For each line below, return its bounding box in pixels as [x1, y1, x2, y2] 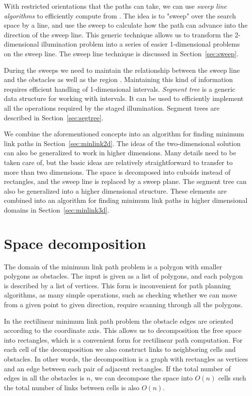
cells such [218, 373, 246, 383]
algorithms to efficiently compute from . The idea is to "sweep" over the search [4, 10, 236, 20]
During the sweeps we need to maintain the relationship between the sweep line [4, 65, 240, 75]
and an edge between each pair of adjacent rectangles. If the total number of [4, 363, 231, 373]
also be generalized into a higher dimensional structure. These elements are [4, 185, 227, 196]
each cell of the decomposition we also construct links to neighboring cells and [4, 344, 236, 354]
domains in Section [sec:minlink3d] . [4, 204, 110, 214]
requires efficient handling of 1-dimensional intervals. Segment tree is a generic [4, 83, 236, 94]
